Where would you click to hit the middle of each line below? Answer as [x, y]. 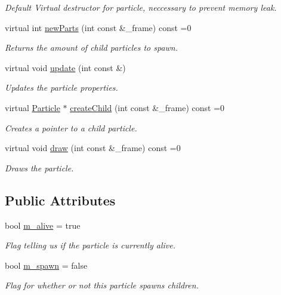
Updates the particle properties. [61, 87]
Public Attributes [60, 200]
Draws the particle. [39, 168]
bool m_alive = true [43, 225]
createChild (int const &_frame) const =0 [147, 107]
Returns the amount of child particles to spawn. [92, 47]
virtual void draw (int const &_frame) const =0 [93, 148]
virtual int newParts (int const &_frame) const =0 [98, 27]
